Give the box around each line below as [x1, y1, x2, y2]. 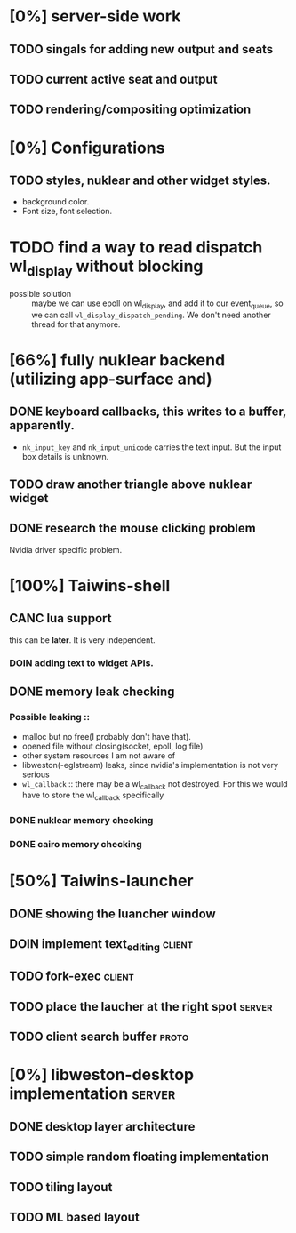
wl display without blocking [9, 256, 204, 279]
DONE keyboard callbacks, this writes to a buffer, [9, 404, 287, 420]
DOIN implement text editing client [9, 936, 194, 954]
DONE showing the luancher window [9, 906, 216, 921]
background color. [21, 196, 90, 207]
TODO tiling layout [9, 1180, 113, 1195]
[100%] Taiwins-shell [9, 576, 171, 596]
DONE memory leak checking [9, 685, 175, 700]
